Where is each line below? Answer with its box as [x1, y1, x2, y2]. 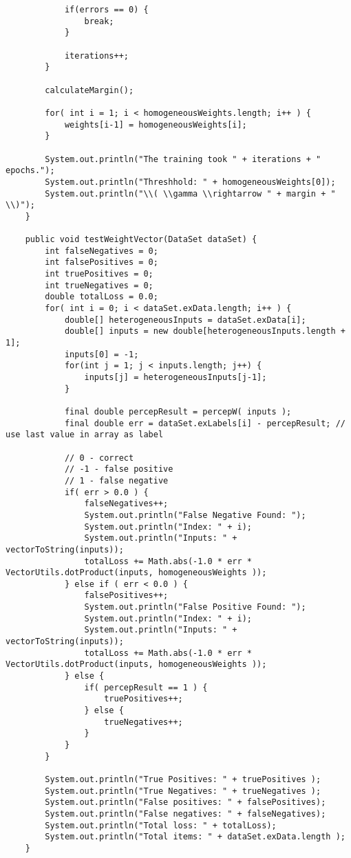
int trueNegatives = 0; [45, 280, 153, 290]
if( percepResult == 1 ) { [84, 682, 208, 692]
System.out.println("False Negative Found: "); [84, 510, 306, 520]
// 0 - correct [64, 452, 134, 463]
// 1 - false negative [64, 475, 169, 486]
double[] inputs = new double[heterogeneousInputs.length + [64, 326, 345, 337]
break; [84, 16, 114, 26]
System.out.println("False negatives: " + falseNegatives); [45, 808, 326, 819]
